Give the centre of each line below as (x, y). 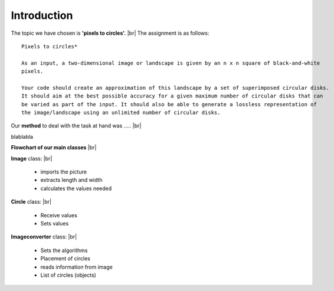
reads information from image (77, 267)
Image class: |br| (32, 158)
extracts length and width (71, 180)
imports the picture (63, 172)
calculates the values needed (76, 188)
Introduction (42, 15)
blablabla (22, 136)
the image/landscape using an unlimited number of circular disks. (121, 113)
